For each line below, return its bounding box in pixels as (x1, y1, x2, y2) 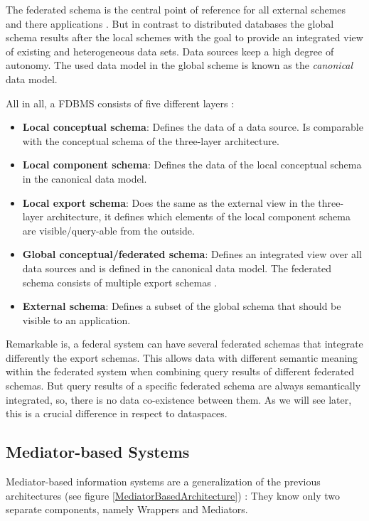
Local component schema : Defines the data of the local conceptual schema (22, 157, 362, 172)
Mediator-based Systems (6, 441, 190, 463)
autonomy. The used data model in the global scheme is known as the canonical (6, 58, 353, 72)
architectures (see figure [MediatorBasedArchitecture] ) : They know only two (6, 488, 341, 503)
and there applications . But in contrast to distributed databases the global (6, 16, 334, 31)
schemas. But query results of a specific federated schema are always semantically (6, 378, 361, 393)
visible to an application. (22, 312, 131, 327)
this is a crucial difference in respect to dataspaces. (6, 406, 228, 421)
